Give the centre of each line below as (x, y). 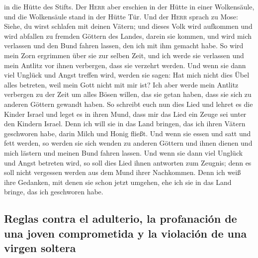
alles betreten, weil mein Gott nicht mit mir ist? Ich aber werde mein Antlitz (121, 84)
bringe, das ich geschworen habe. (54, 192)
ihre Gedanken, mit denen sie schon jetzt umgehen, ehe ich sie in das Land (118, 182)
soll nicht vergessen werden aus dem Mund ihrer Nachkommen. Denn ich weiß (123, 172)
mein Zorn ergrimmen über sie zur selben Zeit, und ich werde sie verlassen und (124, 55)
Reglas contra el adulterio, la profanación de (121, 218)
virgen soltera (40, 248)
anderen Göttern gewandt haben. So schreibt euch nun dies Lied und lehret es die (129, 104)
